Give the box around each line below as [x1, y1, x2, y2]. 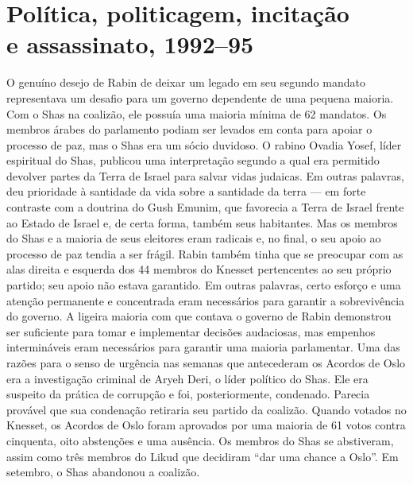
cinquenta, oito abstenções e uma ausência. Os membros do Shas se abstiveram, [6, 432, 394, 448]
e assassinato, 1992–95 [6, 28, 254, 60]
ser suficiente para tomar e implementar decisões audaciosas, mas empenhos [6, 323, 376, 339]
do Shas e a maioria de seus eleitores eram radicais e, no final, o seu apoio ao [6, 230, 381, 246]
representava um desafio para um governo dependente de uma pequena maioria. [6, 89, 394, 106]
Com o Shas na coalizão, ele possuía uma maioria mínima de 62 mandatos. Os [6, 105, 387, 122]
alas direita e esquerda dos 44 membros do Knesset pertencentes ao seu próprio [6, 261, 392, 277]
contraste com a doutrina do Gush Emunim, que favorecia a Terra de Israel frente [6, 199, 404, 215]
